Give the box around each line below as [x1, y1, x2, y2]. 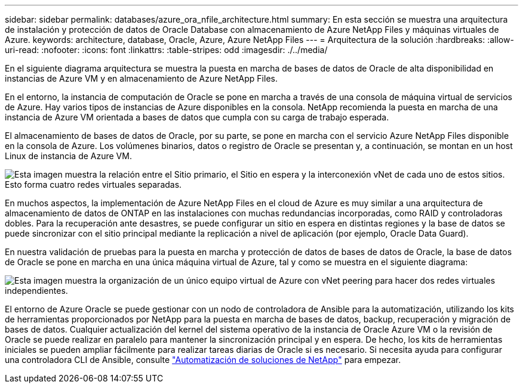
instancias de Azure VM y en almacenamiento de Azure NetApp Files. [5, 73, 278, 83]
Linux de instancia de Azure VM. [5, 151, 132, 161]
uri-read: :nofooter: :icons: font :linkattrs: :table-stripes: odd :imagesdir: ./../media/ [5, 45, 328, 55]
